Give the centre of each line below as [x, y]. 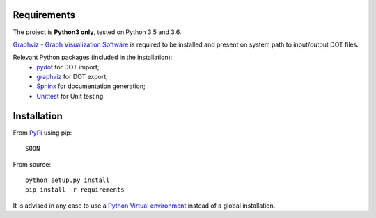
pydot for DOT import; [68, 67]
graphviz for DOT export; [72, 77]
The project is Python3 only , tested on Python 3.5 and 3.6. [97, 32]
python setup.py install [68, 180]
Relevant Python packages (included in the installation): [93, 57]
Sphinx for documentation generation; [91, 86]
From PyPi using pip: [42, 133]
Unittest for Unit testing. [71, 96]
